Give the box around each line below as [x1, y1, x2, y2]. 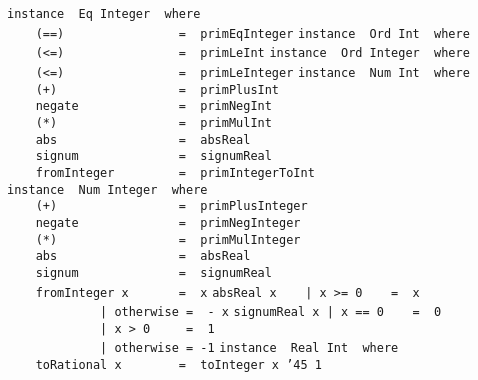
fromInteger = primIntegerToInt [35, 165, 315, 180]
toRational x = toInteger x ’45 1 [35, 358, 323, 373]
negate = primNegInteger [35, 215, 301, 230]
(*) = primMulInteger [35, 232, 301, 247]
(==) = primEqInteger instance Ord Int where [35, 26, 470, 41]
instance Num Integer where [7, 182, 208, 197]
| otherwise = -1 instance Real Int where [100, 341, 399, 356]
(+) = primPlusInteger [35, 199, 308, 214]
